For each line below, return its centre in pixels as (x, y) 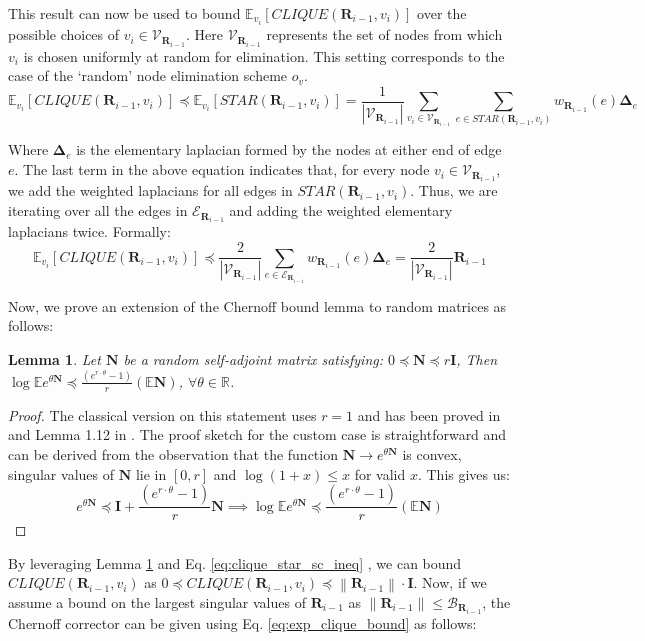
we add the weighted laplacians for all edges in (150, 190)
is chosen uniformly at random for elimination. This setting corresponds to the (264, 55)
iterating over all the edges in (98, 210)
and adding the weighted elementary (341, 210)
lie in (151, 473)
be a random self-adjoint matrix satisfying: (253, 359)
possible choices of (64, 34)
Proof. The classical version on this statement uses (162, 414)
